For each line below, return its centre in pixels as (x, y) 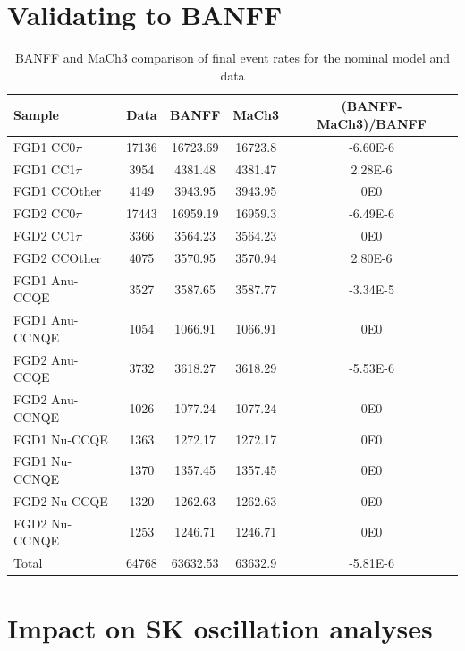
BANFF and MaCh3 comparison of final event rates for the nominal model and (232, 58)
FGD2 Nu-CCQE (61, 500)
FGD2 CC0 (45, 213)
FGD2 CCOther (58, 257)
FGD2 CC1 (45, 236)
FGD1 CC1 (45, 169)
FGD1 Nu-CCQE (61, 439)
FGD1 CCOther (58, 191)
